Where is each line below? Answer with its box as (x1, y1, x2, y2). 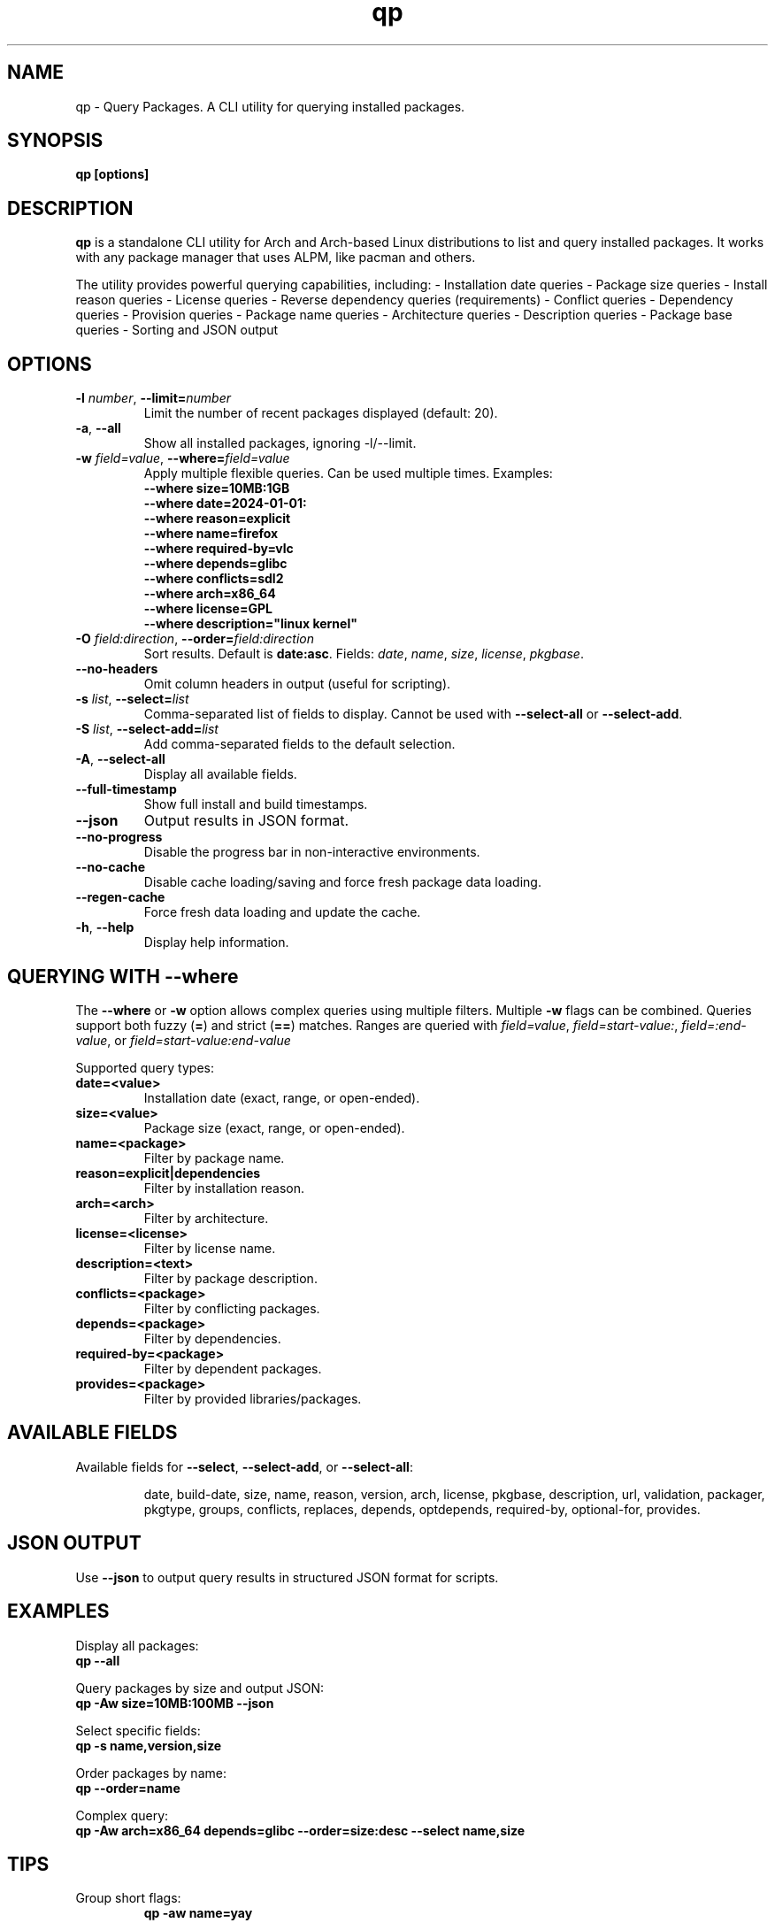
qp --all (75, 1652, 120, 1668)
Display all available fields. (143, 766, 297, 782)
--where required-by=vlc (143, 541, 294, 557)
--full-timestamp (75, 781, 177, 797)
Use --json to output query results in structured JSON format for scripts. (75, 1569, 499, 1585)
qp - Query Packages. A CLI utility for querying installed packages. (75, 98, 465, 114)
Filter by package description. (143, 1270, 318, 1286)
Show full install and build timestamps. (143, 796, 368, 812)
